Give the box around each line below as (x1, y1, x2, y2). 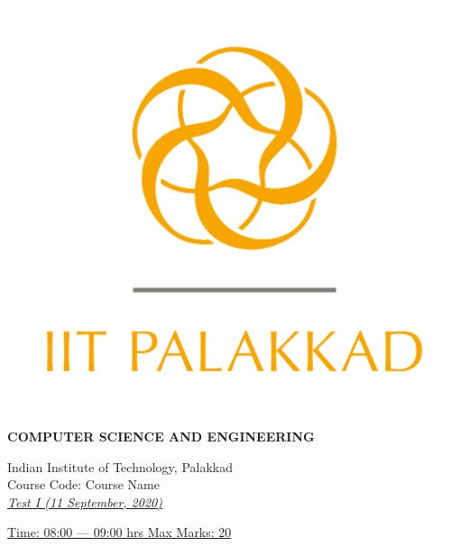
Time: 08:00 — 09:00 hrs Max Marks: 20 (7, 523, 232, 541)
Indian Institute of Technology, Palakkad (7, 457, 233, 476)
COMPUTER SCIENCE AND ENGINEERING (7, 426, 315, 445)
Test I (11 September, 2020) (7, 492, 162, 511)
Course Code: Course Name (7, 475, 160, 494)
